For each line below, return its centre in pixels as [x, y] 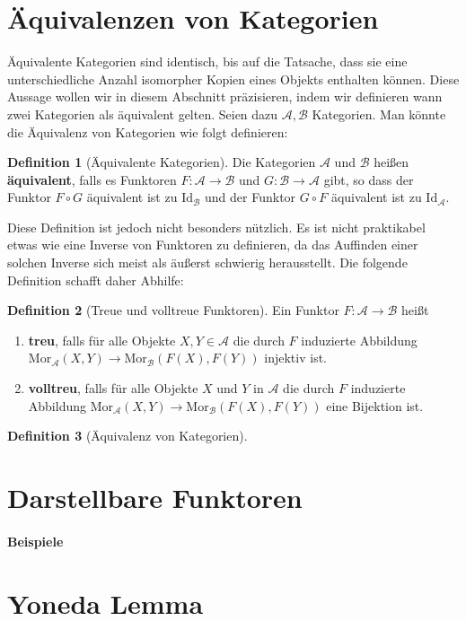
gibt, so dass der [369, 179]
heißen [391, 162]
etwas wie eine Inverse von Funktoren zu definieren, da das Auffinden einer [213, 245]
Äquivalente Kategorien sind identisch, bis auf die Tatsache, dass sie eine [207, 61]
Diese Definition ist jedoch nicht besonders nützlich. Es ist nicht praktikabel [216, 227]
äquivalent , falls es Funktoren [92, 179]
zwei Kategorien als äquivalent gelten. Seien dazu [143, 114]
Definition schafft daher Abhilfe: [96, 280]
